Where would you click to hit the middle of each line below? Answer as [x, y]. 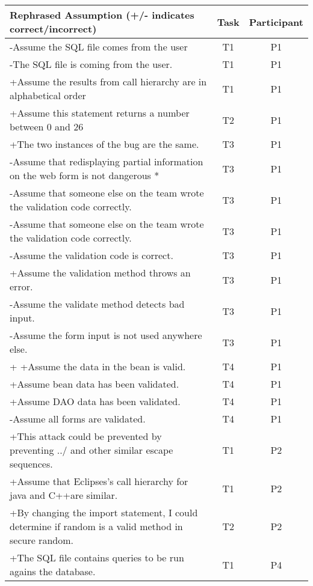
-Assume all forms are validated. [78, 419]
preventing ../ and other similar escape [91, 450]
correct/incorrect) [53, 29]
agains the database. [53, 571]
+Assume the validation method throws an [100, 273]
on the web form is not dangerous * [85, 175]
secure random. [42, 540]
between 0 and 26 [47, 127]
